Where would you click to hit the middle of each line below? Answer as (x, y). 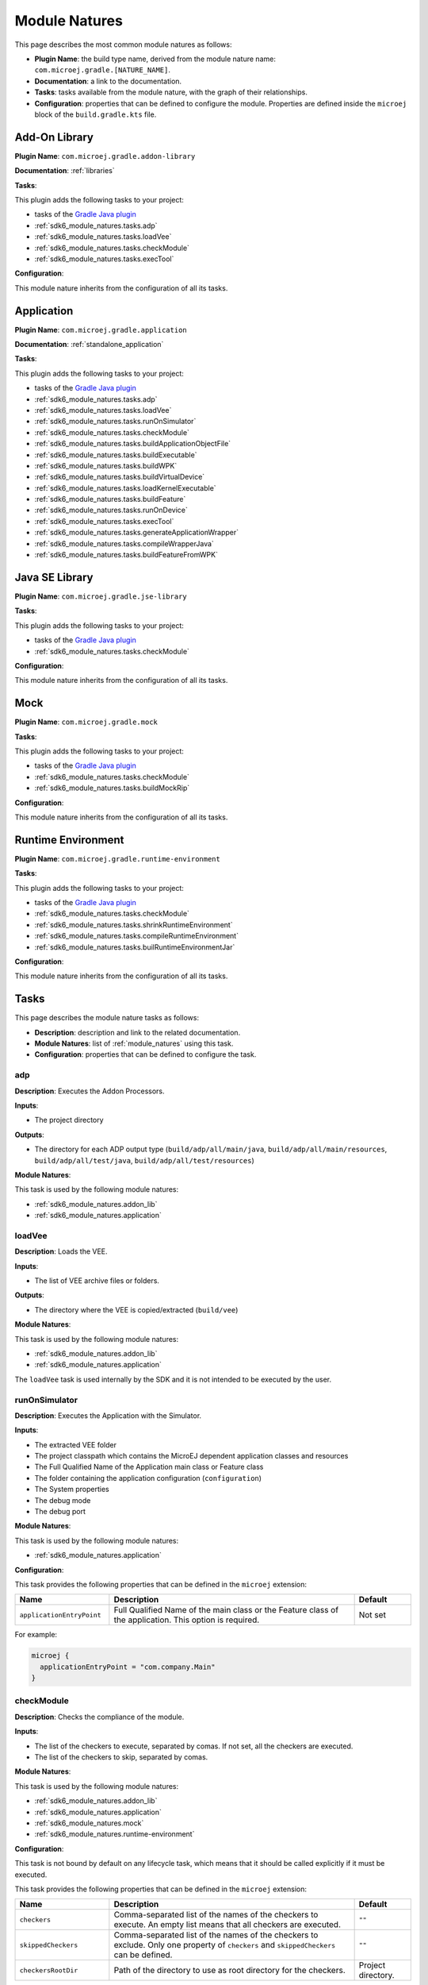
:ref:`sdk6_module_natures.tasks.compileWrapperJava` (124, 543)
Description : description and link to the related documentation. (138, 1032)
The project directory (69, 1120)
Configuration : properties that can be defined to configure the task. (145, 1054)
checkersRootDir (49, 1970)
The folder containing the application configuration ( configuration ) (148, 1478)
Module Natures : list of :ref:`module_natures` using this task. (134, 1043)
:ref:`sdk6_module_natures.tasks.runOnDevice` (111, 510)
